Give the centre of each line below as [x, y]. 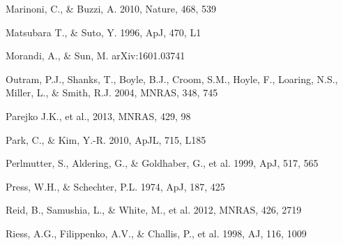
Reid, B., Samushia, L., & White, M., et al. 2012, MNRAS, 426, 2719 [154, 210]
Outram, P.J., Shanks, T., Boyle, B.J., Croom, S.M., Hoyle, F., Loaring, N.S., [172, 79]
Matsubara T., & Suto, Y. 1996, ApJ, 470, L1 [104, 32]
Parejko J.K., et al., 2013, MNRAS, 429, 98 [98, 116]
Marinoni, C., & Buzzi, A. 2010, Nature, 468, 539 [111, 8]
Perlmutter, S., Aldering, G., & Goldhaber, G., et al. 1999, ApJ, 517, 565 [162, 163]
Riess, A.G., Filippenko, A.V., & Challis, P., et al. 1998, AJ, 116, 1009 [156, 233]
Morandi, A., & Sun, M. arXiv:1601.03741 [96, 55]
